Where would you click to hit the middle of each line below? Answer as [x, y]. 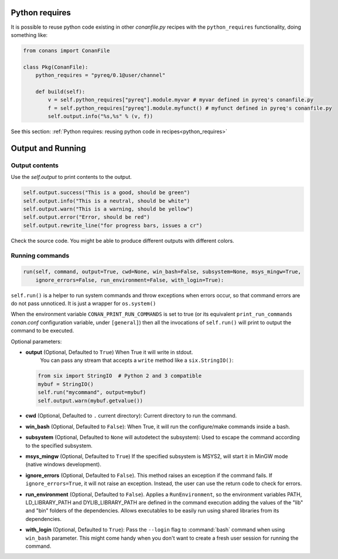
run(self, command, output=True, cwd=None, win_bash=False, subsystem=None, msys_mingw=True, [162, 272]
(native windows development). [64, 465]
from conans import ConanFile [66, 50]
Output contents [35, 165]
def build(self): [60, 92]
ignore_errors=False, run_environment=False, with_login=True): [130, 280]
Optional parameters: [36, 341]
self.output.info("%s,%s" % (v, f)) [100, 116]
